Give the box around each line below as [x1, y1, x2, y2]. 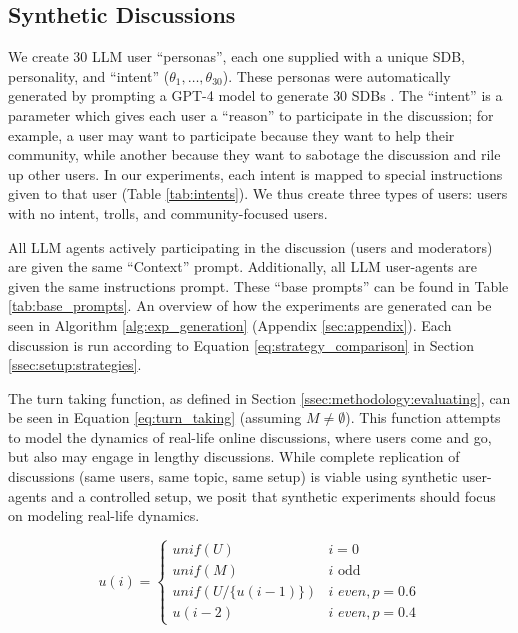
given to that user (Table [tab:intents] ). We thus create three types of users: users [8, 183, 508, 204]
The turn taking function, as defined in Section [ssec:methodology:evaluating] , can [8, 387, 511, 408]
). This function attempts [345, 407, 501, 428]
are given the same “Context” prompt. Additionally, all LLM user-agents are [8, 256, 477, 277]
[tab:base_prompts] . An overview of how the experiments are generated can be [8, 295, 492, 316]
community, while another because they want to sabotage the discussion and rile [8, 144, 501, 165]
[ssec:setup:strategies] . [8, 354, 142, 375]
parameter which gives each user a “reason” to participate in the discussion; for [8, 104, 494, 125]
